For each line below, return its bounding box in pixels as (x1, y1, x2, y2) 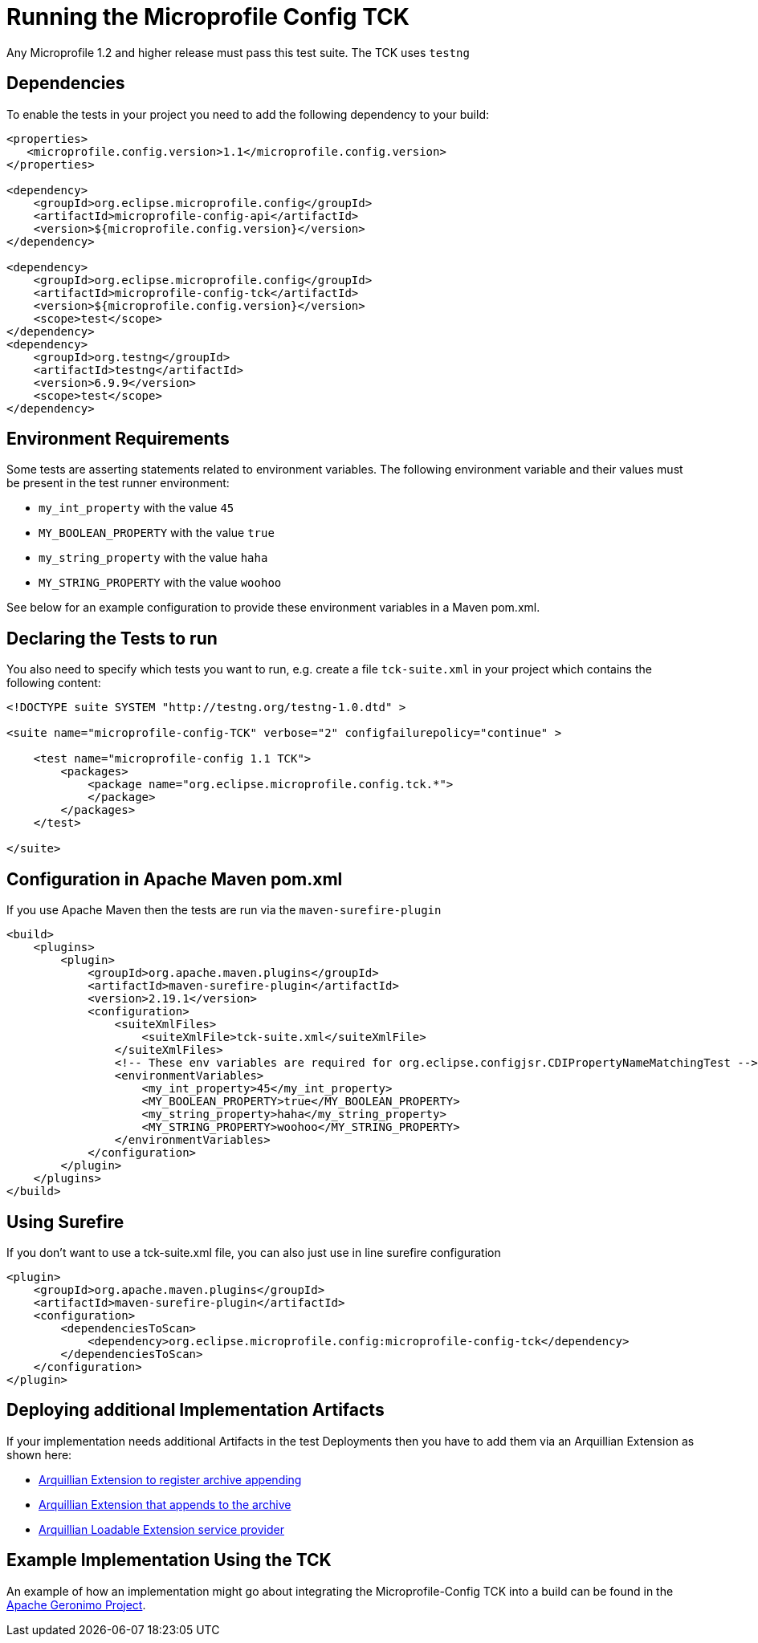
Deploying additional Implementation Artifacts (6, 1400, 385, 1421)
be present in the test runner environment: (6, 476, 230, 490)
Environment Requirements (6, 429, 230, 449)
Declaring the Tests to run (6, 628, 218, 649)
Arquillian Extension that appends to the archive (39, 1497, 291, 1511)
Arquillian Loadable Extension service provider (39, 1522, 284, 1536)
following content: (6, 676, 101, 690)
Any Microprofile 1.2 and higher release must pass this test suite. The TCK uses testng (6, 45, 470, 59)
